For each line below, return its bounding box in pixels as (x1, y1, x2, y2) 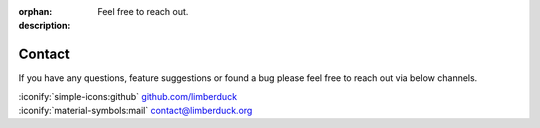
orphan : (18, 6, 53, 17)
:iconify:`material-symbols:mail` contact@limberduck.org (18, 105, 253, 117)
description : (18, 20, 71, 32)
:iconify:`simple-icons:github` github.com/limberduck (18, 90, 238, 102)
